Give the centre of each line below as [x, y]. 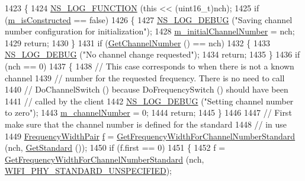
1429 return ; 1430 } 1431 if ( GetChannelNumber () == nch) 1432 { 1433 [137, 42]
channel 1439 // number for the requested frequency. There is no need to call [145, 77]
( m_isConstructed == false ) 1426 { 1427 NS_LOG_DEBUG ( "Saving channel [149, 19]
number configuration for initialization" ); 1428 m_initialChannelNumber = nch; [150, 31]
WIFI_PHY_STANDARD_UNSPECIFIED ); [88, 171]
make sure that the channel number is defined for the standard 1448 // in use [146, 124]
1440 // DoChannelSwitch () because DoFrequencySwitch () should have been [147, 89]
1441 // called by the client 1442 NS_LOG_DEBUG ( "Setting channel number [149, 101]
